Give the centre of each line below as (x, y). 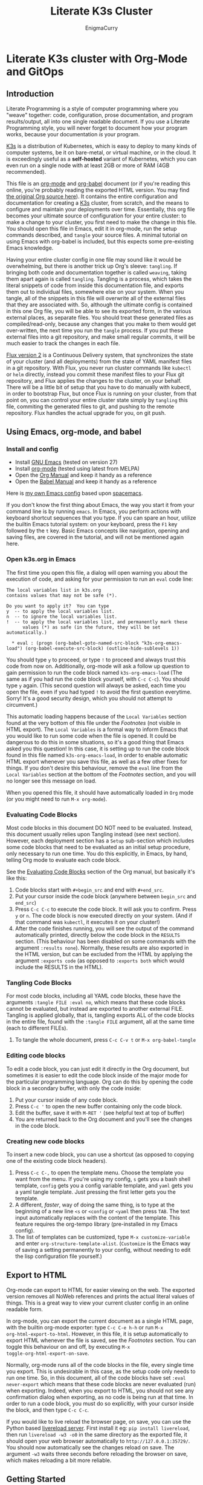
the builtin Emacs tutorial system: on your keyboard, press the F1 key (92, 524)
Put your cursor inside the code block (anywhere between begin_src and (105, 896)
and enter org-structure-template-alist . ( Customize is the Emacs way (103, 1243)
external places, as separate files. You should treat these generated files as (100, 317)
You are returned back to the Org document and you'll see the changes (103, 1119)
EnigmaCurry (101, 28)
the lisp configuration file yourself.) (59, 1256)
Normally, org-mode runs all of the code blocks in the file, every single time (100, 1364)
